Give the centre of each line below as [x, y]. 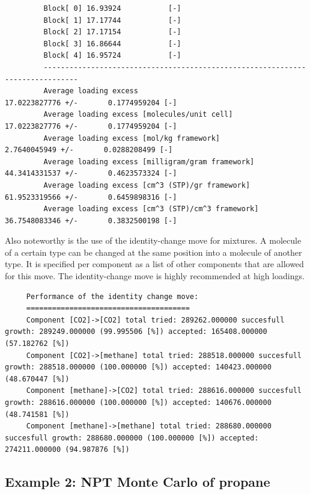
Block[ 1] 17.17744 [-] [112, 20]
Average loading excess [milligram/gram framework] [149, 162]
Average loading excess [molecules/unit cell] [138, 115]
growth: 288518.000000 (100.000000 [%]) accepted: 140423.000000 [138, 367]
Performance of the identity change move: [112, 296]
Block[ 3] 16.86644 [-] [112, 44]
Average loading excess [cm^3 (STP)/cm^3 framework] [151, 209]
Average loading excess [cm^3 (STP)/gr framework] [147, 185]
